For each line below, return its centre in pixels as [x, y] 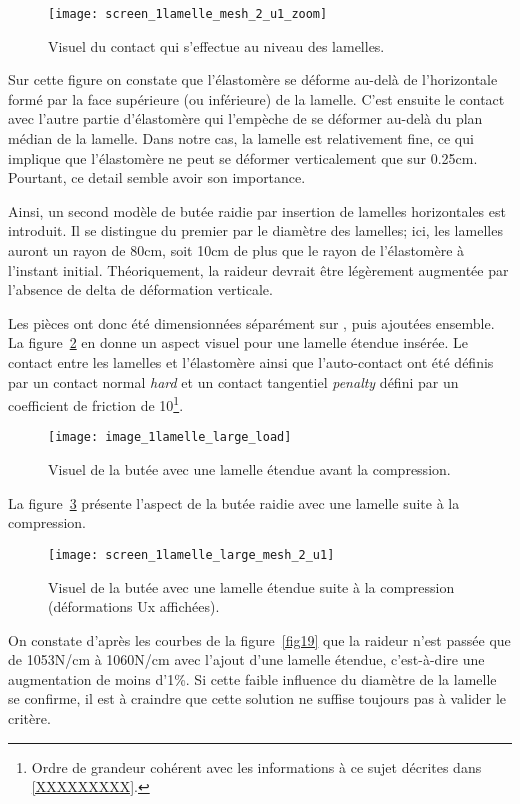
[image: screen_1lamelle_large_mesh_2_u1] [191, 554]
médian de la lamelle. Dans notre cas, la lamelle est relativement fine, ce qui [241, 138]
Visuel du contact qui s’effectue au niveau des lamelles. [216, 45]
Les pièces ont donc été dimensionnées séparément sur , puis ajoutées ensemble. [251, 322]
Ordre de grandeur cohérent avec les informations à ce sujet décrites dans [256, 766]
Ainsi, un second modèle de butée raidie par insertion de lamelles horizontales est [257, 210]
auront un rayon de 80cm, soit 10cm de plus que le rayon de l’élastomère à [236, 250]
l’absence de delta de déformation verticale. [140, 289]
